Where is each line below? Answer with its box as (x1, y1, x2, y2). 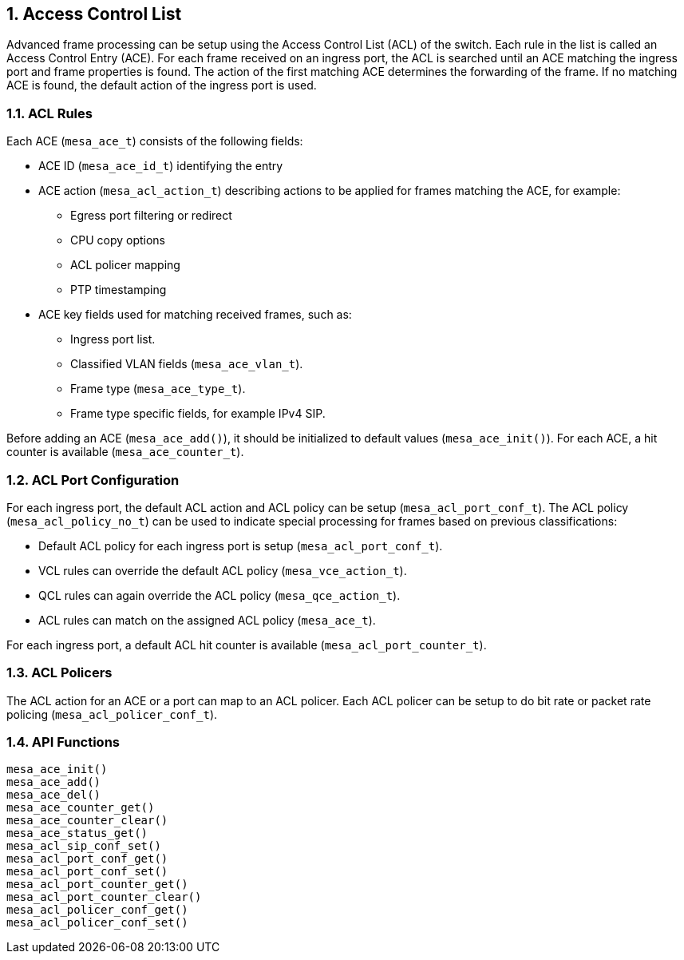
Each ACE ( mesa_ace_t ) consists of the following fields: (6, 134, 303, 149)
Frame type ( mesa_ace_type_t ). (70, 382, 246, 396)
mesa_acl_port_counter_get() (6, 878, 188, 891)
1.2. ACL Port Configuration (6, 471, 180, 488)
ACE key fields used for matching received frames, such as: (38, 307, 352, 322)
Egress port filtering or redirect (70, 208, 232, 223)
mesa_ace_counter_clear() (6, 814, 168, 827)
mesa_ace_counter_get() (6, 801, 155, 815)
